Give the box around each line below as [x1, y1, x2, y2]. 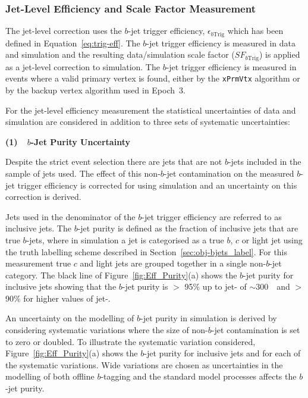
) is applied [259, 48, 300, 61]
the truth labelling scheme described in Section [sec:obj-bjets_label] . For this [5, 245, 288, 258]
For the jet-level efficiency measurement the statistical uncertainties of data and [5, 104, 296, 116]
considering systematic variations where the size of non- [5, 324, 208, 336]
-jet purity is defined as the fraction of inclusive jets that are [77, 222, 298, 234]
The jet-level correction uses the [5, 24, 122, 37]
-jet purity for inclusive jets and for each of [144, 347, 301, 359]
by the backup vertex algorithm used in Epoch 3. [5, 83, 186, 96]
